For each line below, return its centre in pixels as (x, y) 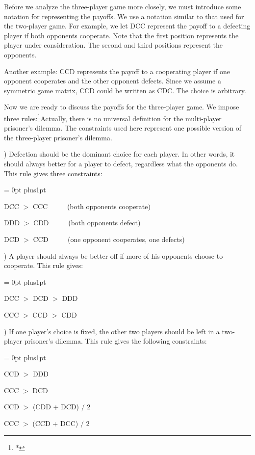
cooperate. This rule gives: (44, 265)
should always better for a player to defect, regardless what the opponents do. (121, 163)
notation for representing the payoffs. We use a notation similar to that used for (124, 16)
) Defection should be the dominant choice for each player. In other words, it (119, 154)
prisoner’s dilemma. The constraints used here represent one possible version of (123, 128)
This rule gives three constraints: (53, 173)
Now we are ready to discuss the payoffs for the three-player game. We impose (122, 107)
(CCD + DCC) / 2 (61, 423)
